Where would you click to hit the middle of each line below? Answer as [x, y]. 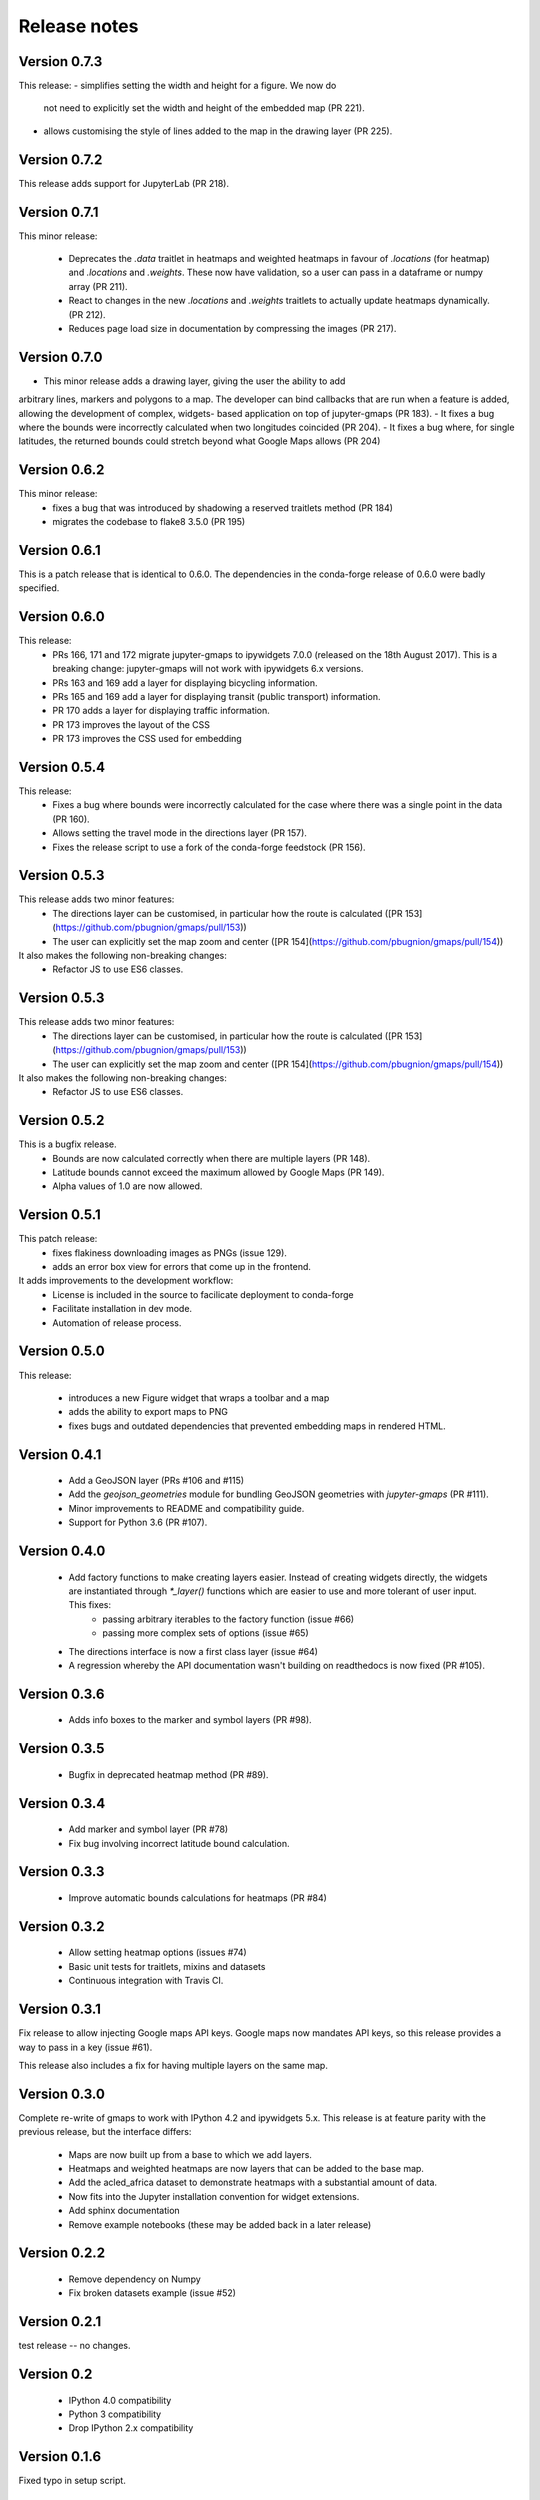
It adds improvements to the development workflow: [126, 1281]
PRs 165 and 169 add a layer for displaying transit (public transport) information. [216, 696]
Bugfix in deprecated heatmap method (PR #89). [168, 1774]
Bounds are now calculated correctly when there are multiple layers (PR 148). [211, 1158]
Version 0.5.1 [60, 1215]
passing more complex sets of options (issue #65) [205, 1633]
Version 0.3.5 [61, 1748]
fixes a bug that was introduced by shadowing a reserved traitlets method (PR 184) [223, 507]
